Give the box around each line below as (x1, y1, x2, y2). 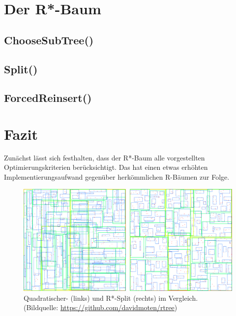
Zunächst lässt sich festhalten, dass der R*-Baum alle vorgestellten (4, 152, 205, 162)
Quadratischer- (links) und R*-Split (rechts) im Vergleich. (24, 292, 198, 303)
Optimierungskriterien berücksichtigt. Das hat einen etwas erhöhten (4, 162, 208, 172)
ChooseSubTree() (4, 32, 94, 47)
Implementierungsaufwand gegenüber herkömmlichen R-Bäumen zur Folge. (4, 172, 230, 182)
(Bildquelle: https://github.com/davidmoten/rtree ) (24, 302, 177, 313)
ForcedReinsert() (4, 90, 92, 105)
